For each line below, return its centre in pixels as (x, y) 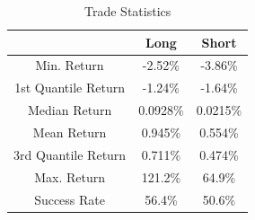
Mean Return (70, 132)
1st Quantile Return (70, 88)
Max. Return (70, 176)
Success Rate (70, 199)
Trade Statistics (128, 11)
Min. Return (70, 65)
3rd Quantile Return (70, 154)
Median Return (70, 110)
